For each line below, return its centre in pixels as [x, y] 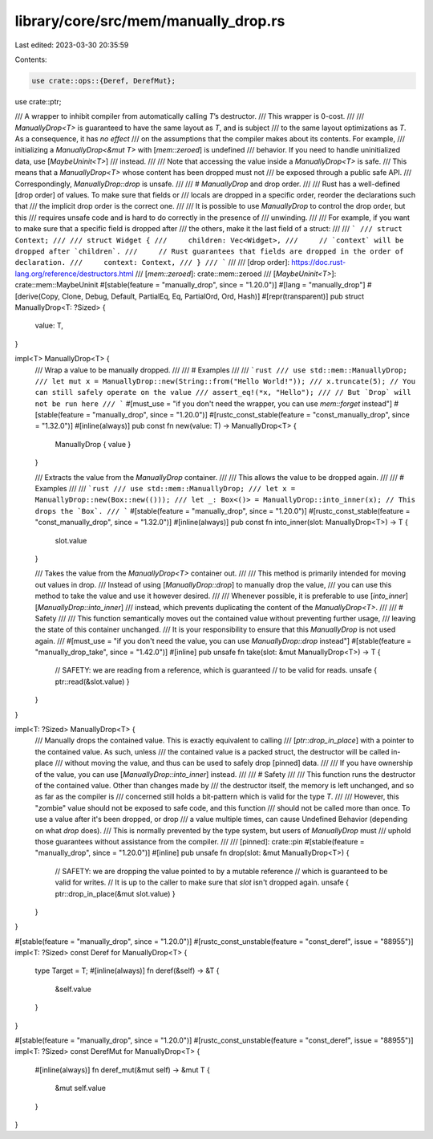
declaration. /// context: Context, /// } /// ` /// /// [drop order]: [152, 262]
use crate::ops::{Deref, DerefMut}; [104, 81]
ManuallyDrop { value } [93, 444]
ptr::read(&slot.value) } [92, 681]
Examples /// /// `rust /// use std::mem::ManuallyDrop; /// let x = [165, 489]
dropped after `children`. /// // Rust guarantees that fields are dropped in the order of [209, 251]
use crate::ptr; [38, 101]
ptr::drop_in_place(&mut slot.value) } [115, 893]
